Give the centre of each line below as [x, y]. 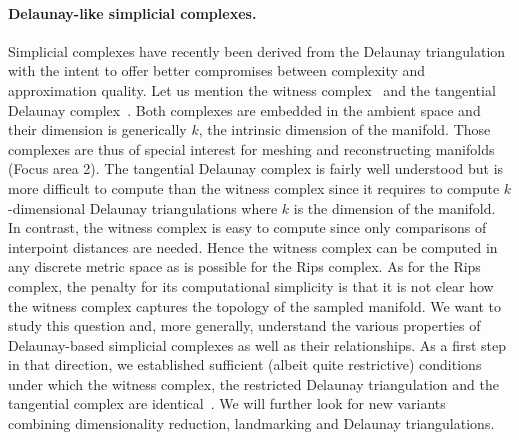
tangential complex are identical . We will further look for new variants [227, 403]
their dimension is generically [97, 129]
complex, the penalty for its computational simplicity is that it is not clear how [251, 285]
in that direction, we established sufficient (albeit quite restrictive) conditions [245, 364]
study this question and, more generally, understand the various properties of [244, 325]
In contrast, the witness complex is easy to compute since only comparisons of [247, 227]
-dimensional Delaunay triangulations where [143, 207]
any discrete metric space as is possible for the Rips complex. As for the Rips [244, 266]
